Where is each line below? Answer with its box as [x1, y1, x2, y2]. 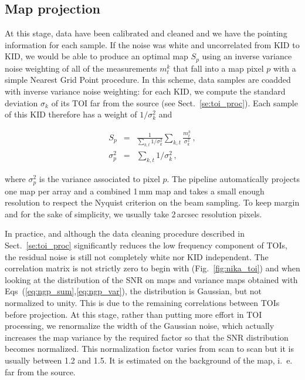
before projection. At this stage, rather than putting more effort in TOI [5, 308, 262, 320]
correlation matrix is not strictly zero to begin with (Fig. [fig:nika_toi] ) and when [5, 262, 300, 274]
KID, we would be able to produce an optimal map [5, 50, 188, 62]
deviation [5, 96, 38, 109]
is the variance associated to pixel [39, 173, 160, 185]
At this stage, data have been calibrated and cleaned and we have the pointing [5, 27, 287, 39]
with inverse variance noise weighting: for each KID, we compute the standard [5, 85, 286, 97]
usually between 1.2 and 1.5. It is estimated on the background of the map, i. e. [5, 354, 293, 366]
